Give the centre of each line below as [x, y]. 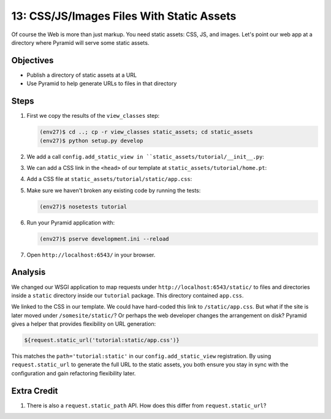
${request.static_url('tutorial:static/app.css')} [102, 340]
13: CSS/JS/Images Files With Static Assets [124, 16]
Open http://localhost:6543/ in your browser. [91, 255]
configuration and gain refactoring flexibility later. [74, 373]
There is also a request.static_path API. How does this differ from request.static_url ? [146, 406]
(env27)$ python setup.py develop [91, 140]
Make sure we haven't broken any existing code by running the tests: [114, 190]
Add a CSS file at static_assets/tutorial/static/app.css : [109, 179]
